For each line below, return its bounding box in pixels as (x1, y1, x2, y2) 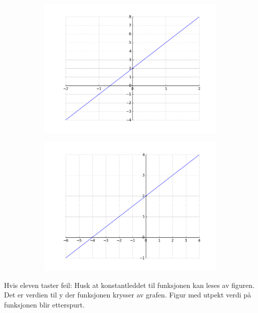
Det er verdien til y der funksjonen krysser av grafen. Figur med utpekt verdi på (4, 289, 251, 300)
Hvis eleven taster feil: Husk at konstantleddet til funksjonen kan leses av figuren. (4, 279, 254, 290)
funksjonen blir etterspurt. (4, 299, 85, 309)
